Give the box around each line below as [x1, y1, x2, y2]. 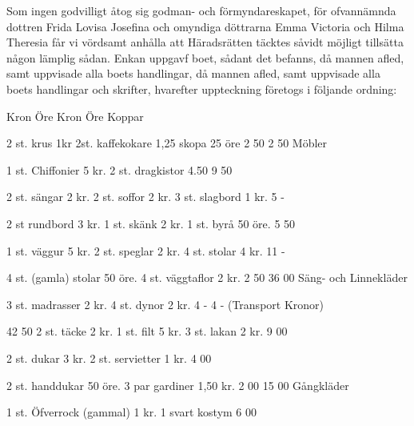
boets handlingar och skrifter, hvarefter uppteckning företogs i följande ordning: [6, 80, 397, 97]
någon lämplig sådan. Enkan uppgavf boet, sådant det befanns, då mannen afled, [6, 49, 404, 66]
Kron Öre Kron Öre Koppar [6, 107, 144, 124]
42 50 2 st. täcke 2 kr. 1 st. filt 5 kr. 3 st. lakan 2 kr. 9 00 [6, 323, 288, 340]
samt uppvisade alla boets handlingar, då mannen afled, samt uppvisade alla [6, 65, 380, 82]
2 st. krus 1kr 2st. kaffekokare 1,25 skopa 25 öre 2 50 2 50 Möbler [6, 135, 328, 151]
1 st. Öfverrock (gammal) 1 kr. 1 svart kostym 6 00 [6, 404, 257, 420]
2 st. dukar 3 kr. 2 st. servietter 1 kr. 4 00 [6, 349, 212, 366]
